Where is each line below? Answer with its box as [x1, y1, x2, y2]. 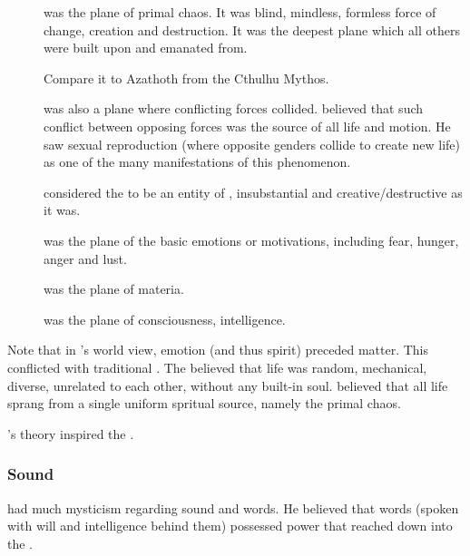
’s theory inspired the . [7, 424, 134, 443]
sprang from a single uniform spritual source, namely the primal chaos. [7, 394, 401, 413]
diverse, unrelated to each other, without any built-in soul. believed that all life [7, 376, 448, 395]
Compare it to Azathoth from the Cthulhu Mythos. [44, 68, 329, 87]
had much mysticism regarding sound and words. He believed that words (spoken [7, 498, 459, 517]
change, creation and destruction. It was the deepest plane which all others [44, 20, 460, 39]
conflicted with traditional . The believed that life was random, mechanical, [7, 357, 427, 376]
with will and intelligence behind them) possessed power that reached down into [7, 516, 453, 535]
